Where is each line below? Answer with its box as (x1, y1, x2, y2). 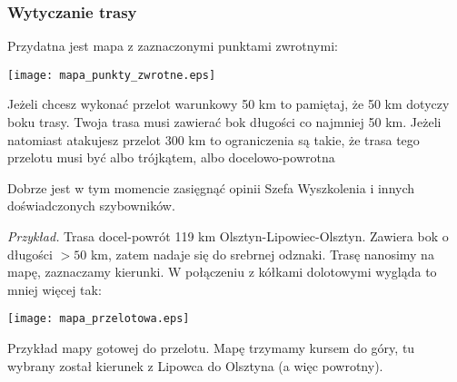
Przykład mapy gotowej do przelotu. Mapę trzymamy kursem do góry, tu (7, 338, 415, 358)
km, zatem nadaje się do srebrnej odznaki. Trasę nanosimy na (90, 244, 434, 263)
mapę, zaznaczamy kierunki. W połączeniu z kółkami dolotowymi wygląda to (7, 262, 437, 281)
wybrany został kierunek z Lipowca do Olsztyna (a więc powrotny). (7, 356, 383, 375)
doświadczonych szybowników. (7, 196, 175, 215)
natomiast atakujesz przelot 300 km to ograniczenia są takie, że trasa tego (7, 130, 420, 149)
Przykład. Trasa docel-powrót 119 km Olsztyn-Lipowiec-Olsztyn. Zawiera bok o (7, 227, 449, 246)
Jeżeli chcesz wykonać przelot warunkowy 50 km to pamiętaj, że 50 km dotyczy (7, 94, 450, 113)
